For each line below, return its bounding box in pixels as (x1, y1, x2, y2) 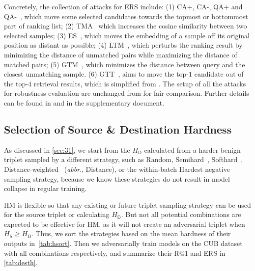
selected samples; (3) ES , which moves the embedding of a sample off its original (4, 30, 250, 40)
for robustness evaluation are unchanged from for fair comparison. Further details (4, 88, 249, 98)
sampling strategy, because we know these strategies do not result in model (4, 173, 230, 184)
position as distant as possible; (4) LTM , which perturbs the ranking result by (4, 40, 243, 50)
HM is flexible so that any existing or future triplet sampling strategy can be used (4, 199, 251, 210)
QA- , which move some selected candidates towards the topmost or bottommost (4, 11, 248, 21)
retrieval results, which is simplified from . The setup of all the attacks (33, 78, 246, 88)
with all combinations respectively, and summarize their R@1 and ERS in (4, 247, 226, 258)
